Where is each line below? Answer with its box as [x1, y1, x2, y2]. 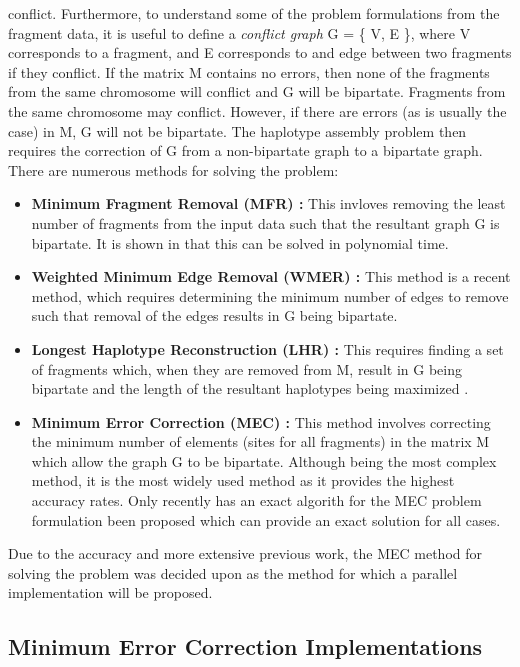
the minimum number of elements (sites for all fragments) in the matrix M [31, 431, 490, 452]
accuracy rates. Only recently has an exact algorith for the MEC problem [31, 490, 482, 511]
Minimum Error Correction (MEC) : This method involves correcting [31, 411, 491, 432]
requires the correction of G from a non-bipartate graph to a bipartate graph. [8, 140, 483, 161]
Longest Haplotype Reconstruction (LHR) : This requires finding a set [31, 338, 504, 359]
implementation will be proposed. [8, 582, 213, 603]
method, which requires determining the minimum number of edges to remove [31, 285, 509, 306]
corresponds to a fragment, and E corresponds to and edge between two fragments [8, 42, 512, 63]
